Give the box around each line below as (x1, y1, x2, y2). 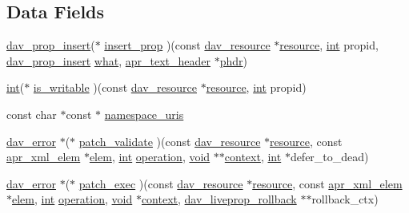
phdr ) (219, 52, 247, 69)
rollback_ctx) (311, 191, 379, 207)
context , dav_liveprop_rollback (141, 191, 297, 207)
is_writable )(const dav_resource (33, 79, 197, 96)
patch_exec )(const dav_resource (78, 175, 243, 191)
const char (6, 105, 57, 122)
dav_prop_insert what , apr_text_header (6, 52, 211, 69)
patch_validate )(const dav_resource (78, 132, 261, 149)
